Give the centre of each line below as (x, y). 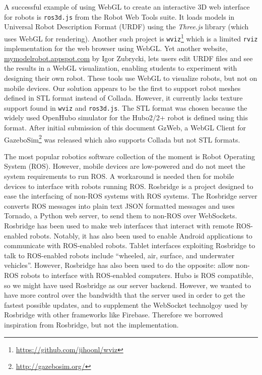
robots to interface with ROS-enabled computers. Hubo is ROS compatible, (137, 275)
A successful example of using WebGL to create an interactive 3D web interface (127, 7)
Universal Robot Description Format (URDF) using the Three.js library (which (126, 27)
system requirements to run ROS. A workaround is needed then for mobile (119, 176)
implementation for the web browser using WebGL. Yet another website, (116, 48)
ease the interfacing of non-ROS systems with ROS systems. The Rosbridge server (131, 196)
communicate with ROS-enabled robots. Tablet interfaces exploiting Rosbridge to (130, 245)
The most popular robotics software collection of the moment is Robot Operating (130, 156)
